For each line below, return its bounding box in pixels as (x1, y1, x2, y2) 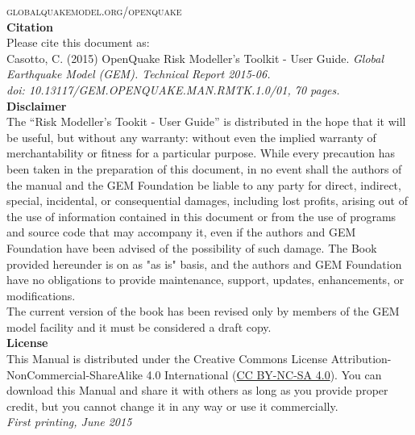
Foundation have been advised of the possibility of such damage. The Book (6, 239, 377, 256)
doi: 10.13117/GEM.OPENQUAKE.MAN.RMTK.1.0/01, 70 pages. (6, 81, 340, 98)
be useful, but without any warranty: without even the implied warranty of (6, 128, 376, 145)
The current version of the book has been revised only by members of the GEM (6, 303, 400, 320)
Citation (6, 18, 53, 35)
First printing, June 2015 (6, 413, 132, 430)
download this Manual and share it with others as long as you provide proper (6, 382, 388, 399)
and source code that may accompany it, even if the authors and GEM (6, 224, 356, 241)
